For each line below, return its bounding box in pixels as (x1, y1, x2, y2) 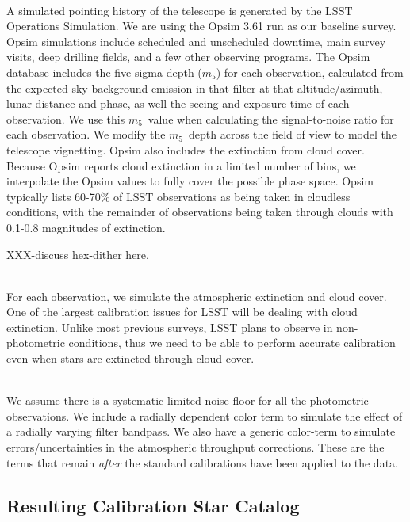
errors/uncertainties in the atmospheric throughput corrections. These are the (6, 439, 385, 455)
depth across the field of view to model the (189, 126, 397, 143)
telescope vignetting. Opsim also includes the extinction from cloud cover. (6, 141, 365, 158)
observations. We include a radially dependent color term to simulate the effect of (6, 407, 403, 424)
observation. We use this (6, 110, 125, 127)
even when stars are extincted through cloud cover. (6, 350, 255, 367)
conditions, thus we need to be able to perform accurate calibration (68, 334, 396, 351)
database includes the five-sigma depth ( (6, 63, 202, 80)
